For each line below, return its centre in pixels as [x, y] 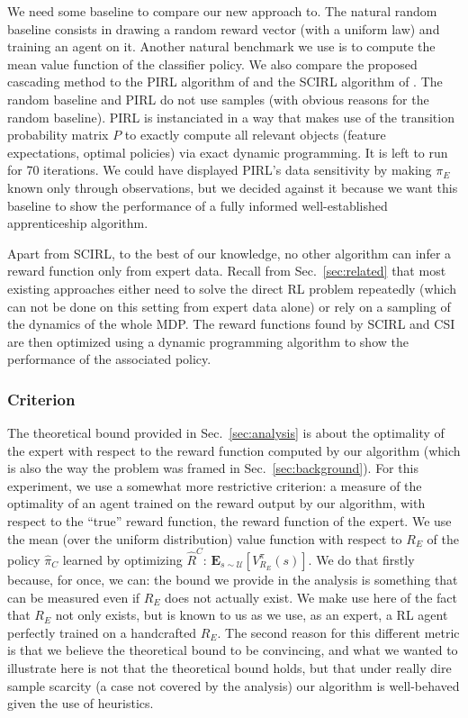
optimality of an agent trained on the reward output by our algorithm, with [216, 503]
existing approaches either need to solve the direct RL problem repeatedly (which [232, 288]
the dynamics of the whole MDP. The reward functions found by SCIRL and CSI [231, 324]
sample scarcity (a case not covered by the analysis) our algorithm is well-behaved [234, 685]
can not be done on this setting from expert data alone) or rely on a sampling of [229, 306]
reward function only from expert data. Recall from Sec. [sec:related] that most [227, 271]
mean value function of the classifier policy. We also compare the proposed [212, 64]
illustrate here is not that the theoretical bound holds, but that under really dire [229, 667]
